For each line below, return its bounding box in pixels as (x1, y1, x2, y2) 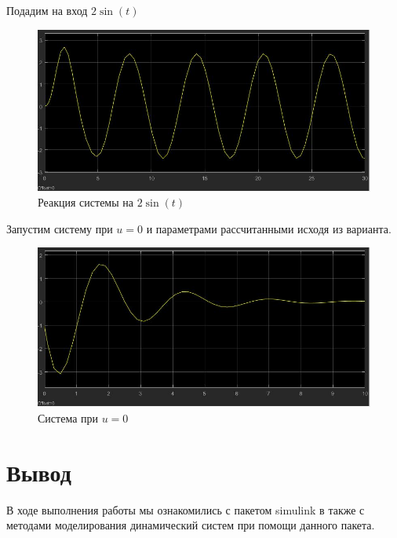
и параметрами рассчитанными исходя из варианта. (146, 220, 392, 236)
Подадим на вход (6, 2, 88, 18)
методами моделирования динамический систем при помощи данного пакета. (6, 517, 375, 533)
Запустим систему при (6, 220, 113, 236)
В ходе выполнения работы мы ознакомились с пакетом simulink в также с (6, 501, 365, 518)
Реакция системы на (38, 194, 133, 210)
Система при (38, 409, 98, 426)
